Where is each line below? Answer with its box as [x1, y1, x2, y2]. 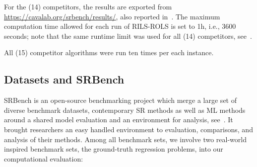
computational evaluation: [4, 153, 83, 164]
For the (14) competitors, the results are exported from [4, 1, 172, 11]
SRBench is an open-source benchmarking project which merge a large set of [4, 95, 237, 105]
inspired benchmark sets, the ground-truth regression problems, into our [4, 144, 223, 154]
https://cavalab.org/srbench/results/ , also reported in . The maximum [4, 11, 220, 21]
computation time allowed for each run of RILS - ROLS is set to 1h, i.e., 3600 [4, 21, 236, 31]
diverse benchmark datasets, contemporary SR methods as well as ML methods [4, 104, 246, 115]
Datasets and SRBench [4, 72, 125, 87]
